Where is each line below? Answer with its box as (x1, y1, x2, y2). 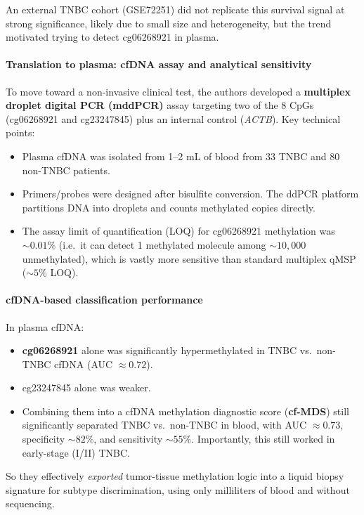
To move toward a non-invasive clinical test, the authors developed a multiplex (6, 84, 351, 98)
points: (6, 125, 35, 140)
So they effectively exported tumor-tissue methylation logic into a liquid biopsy (6, 469, 344, 483)
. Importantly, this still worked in (191, 431, 335, 446)
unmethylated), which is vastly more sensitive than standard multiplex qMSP (22, 251, 356, 266)
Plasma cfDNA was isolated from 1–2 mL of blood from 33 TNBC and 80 (22, 148, 340, 163)
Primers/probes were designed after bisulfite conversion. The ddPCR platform (22, 186, 359, 201)
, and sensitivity (93, 431, 163, 446)
